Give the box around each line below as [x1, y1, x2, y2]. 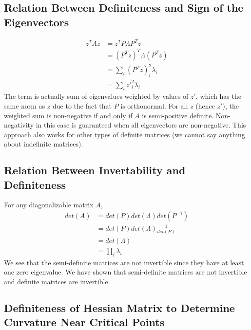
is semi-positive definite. [142, 110, 214, 120]
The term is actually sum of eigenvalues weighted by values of [4, 91, 189, 101]
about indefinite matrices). [4, 139, 83, 149]
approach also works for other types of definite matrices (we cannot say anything [4, 129, 245, 139]
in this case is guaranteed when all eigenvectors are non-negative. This [36, 120, 246, 130]
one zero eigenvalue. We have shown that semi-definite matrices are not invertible [4, 267, 247, 277]
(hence [195, 100, 215, 110]
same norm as [4, 100, 45, 110]
